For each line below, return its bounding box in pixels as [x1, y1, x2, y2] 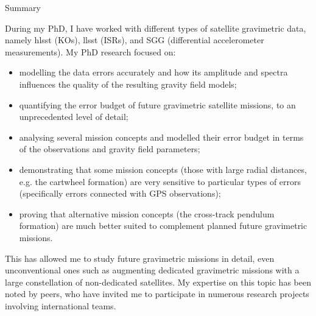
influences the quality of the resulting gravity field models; [19, 77, 237, 90]
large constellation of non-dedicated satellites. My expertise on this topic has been [5, 275, 311, 288]
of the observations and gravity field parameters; [19, 142, 200, 155]
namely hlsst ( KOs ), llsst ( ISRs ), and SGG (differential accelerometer [5, 33, 264, 46]
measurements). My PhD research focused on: [5, 45, 176, 58]
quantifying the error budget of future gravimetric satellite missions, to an [19, 98, 296, 111]
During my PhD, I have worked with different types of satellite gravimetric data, [5, 21, 306, 34]
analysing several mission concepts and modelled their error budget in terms [19, 130, 304, 143]
